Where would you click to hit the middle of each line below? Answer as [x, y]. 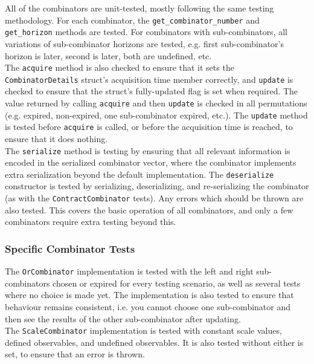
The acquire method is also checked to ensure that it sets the [120, 67]
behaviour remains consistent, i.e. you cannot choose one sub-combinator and [148, 306]
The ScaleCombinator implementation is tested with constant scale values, [143, 330]
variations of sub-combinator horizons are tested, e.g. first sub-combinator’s [144, 43]
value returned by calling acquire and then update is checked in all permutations [156, 103]
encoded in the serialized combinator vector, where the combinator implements [151, 162]
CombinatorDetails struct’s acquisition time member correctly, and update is [149, 79]
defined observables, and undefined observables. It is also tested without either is [154, 342]
